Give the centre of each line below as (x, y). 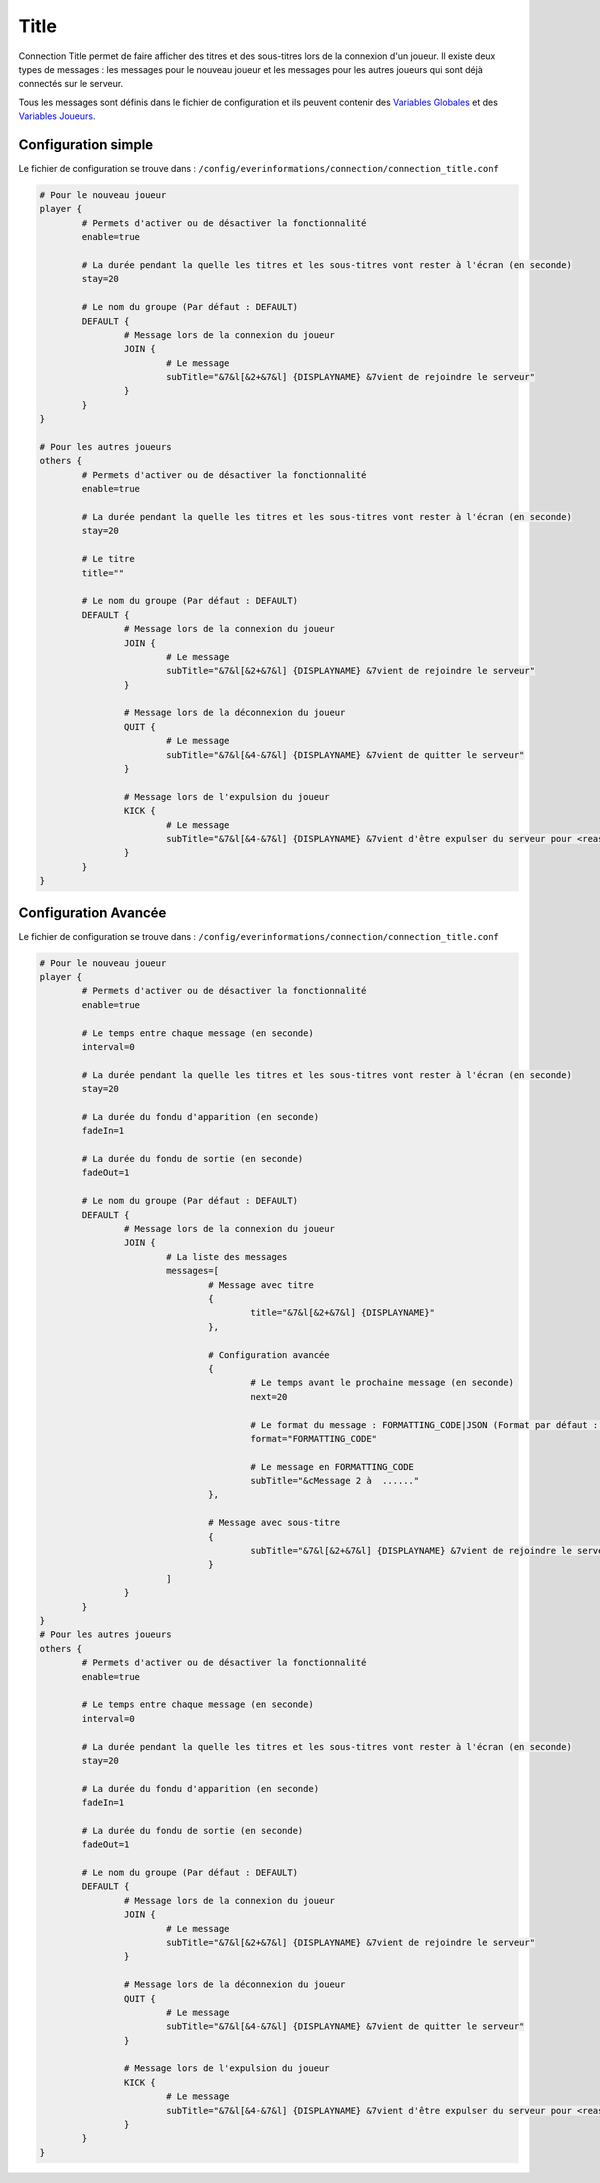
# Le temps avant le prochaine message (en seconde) (382, 1383)
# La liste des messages (226, 1256)
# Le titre (108, 559)
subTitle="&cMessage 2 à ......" (335, 1481)
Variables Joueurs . (57, 116)
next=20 (269, 1396)
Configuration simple (86, 144)
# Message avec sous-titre (274, 1523)
